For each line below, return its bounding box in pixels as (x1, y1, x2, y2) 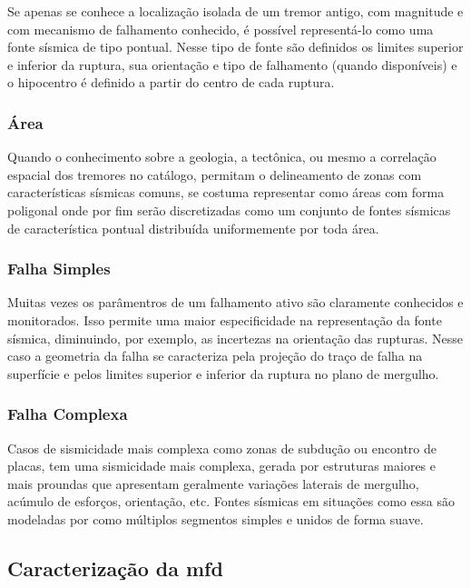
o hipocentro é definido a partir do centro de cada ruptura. (7, 73, 335, 92)
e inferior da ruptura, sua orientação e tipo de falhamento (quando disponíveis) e (7, 55, 457, 74)
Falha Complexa (7, 403, 128, 425)
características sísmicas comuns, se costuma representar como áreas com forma (7, 183, 445, 202)
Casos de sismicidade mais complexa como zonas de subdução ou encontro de (7, 438, 437, 457)
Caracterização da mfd (7, 553, 223, 582)
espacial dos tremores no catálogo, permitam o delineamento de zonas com (7, 164, 422, 184)
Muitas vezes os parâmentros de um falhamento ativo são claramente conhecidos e (7, 293, 464, 312)
